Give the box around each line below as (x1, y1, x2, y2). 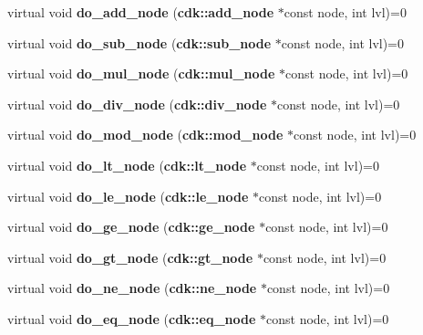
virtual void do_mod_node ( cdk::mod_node (7, 125, 284, 144)
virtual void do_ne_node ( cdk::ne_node (7, 278, 257, 298)
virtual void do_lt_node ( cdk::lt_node (7, 155, 247, 174)
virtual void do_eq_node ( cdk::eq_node (7, 309, 256, 328)
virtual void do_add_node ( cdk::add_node (7, 3, 274, 21)
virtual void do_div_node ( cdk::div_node (7, 94, 267, 113)
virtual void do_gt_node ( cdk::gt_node (7, 247, 253, 267)
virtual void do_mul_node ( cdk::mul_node (7, 64, 275, 83)
